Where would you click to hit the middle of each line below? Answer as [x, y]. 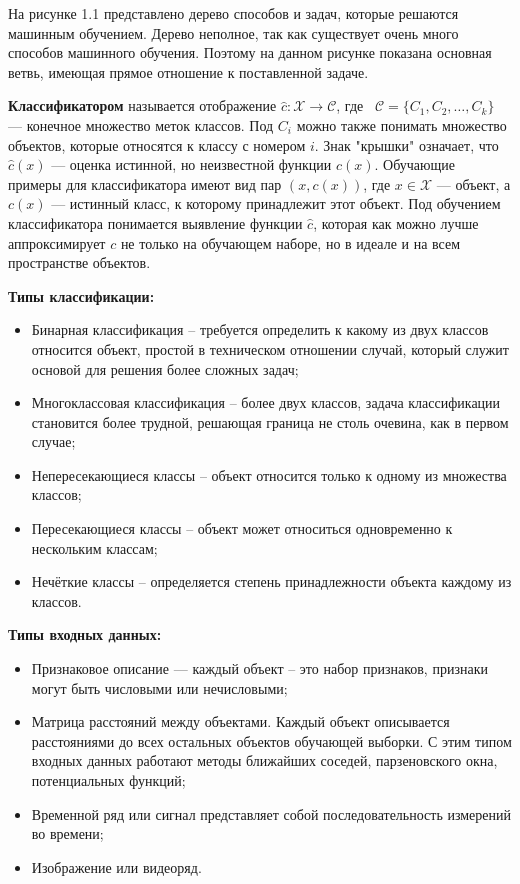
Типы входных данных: [85, 634]
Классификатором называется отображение [142, 105]
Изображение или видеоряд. [116, 866]
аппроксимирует [57, 242]
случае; [53, 441]
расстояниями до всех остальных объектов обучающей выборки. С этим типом [271, 740]
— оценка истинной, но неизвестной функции [191, 164]
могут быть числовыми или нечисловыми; [159, 687]
